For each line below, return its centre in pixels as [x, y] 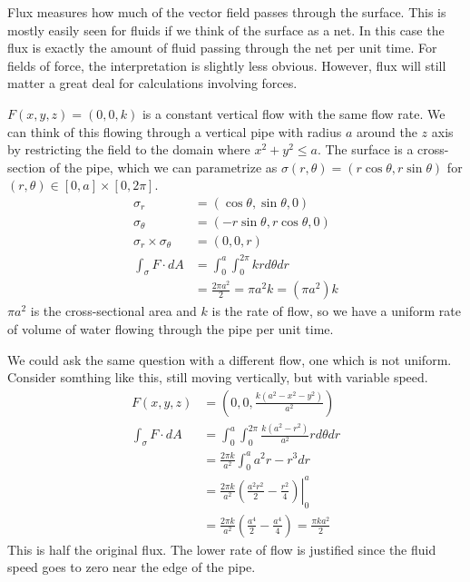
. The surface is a [365, 149]
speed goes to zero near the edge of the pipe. [132, 567]
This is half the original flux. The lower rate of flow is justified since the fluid [222, 549]
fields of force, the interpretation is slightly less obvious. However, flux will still [227, 65]
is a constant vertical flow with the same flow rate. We [294, 113]
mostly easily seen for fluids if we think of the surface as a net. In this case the [226, 30]
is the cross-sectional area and [113, 311]
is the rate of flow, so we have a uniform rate [336, 311]
